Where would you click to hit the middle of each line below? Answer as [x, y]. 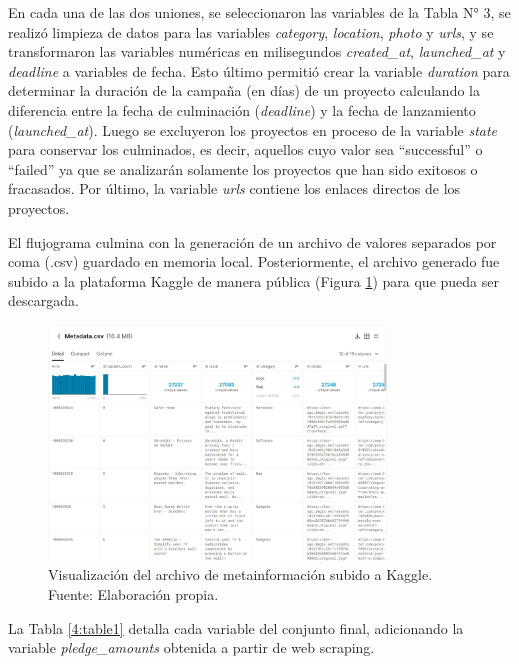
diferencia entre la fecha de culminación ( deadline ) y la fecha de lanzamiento [242, 109]
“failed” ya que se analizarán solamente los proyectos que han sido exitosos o [243, 168]
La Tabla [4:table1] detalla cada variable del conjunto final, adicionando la [236, 627]
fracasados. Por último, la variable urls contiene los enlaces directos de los [234, 188]
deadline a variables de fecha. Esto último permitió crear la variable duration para [259, 70]
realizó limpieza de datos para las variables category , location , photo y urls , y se [251, 31]
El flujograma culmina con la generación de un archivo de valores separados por [252, 241]
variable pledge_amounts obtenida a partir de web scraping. [191, 647]
